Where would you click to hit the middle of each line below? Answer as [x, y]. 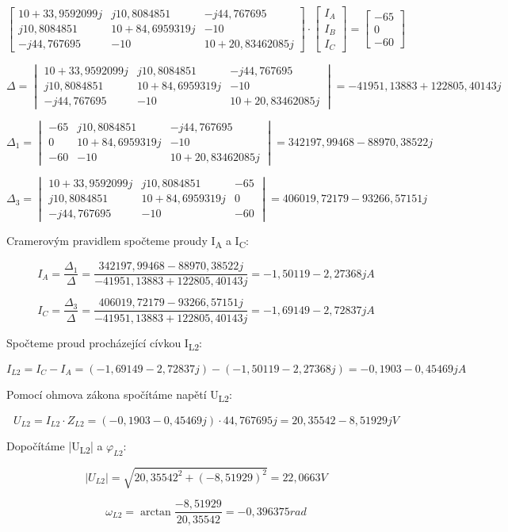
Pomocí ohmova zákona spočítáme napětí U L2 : [119, 395]
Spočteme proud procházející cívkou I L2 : [104, 343]
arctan [155, 512]
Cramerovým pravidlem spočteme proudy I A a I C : [128, 242]
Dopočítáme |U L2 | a [55, 446]
